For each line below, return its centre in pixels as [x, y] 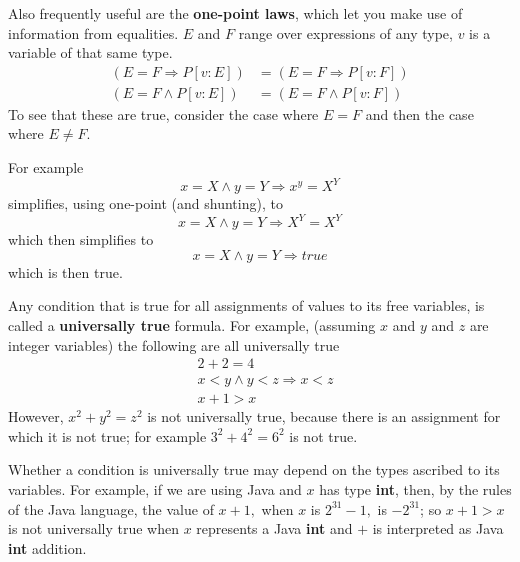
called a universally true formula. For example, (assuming [192, 325]
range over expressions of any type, [345, 32]
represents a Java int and [274, 528]
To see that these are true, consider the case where [163, 113]
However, [36, 416]
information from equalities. [93, 32]
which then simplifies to [81, 239]
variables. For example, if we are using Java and [155, 489]
